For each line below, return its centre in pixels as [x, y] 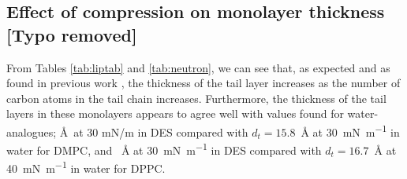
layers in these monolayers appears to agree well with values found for [175, 113]
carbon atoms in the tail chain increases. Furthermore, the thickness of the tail [196, 98]
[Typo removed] [72, 34]
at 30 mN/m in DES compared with [161, 132]
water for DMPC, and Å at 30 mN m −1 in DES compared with [164, 149]
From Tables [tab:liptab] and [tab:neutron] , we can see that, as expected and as [198, 67]
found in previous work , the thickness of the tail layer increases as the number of [203, 83]
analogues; [32, 132]
